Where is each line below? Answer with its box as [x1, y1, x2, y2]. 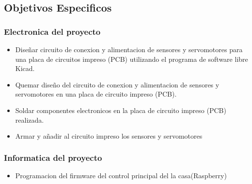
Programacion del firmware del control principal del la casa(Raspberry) [15, 170, 227, 180]
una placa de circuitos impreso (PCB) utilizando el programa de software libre [15, 54, 248, 64]
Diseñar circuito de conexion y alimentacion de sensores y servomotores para [15, 44, 243, 54]
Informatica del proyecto [4, 151, 102, 163]
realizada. [15, 114, 44, 125]
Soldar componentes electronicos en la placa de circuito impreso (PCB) [15, 105, 226, 115]
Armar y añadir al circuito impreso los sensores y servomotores [15, 131, 203, 141]
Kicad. [15, 63, 35, 73]
